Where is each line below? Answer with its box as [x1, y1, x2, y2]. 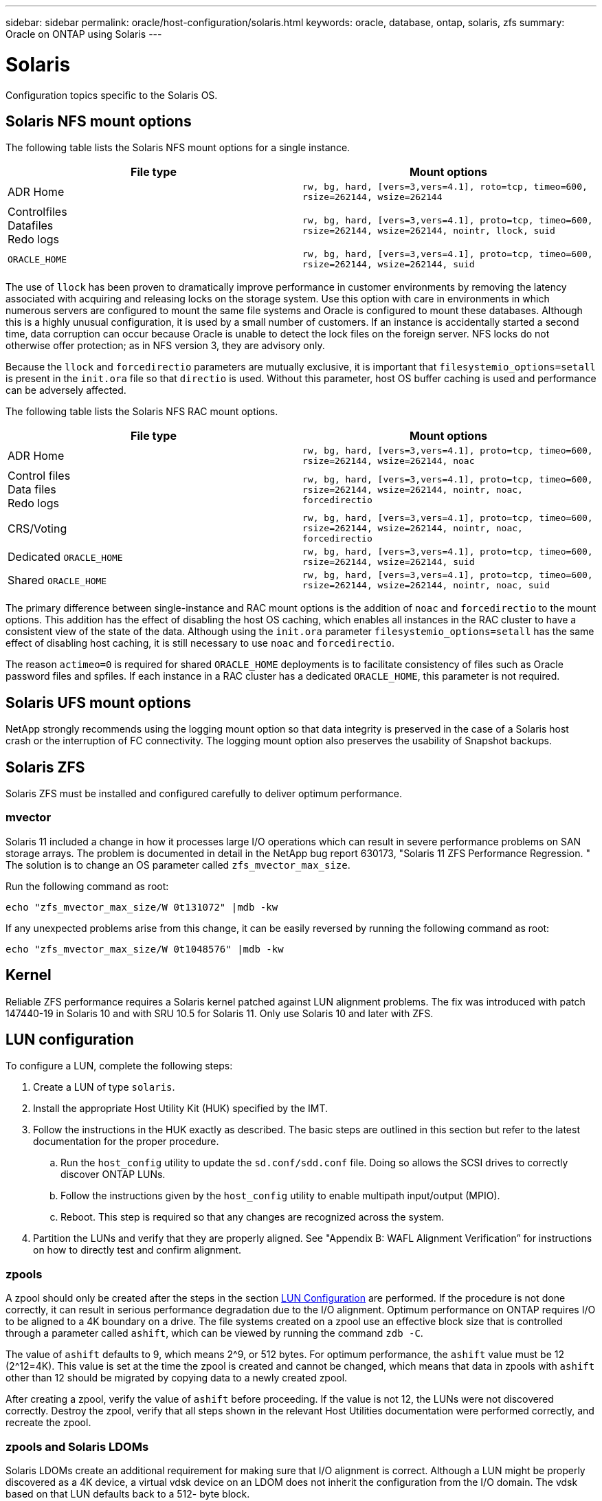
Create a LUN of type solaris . [33, 1081, 175, 1093]
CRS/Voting [8, 521, 67, 535]
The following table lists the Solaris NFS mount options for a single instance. [5, 142, 350, 154]
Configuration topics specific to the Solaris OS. [5, 89, 218, 101]
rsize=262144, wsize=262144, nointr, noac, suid [302, 580, 550, 591]
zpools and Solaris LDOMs [5, 1439, 149, 1454]
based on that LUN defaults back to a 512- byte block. [5, 1487, 250, 1500]
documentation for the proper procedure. [33, 1135, 219, 1148]
